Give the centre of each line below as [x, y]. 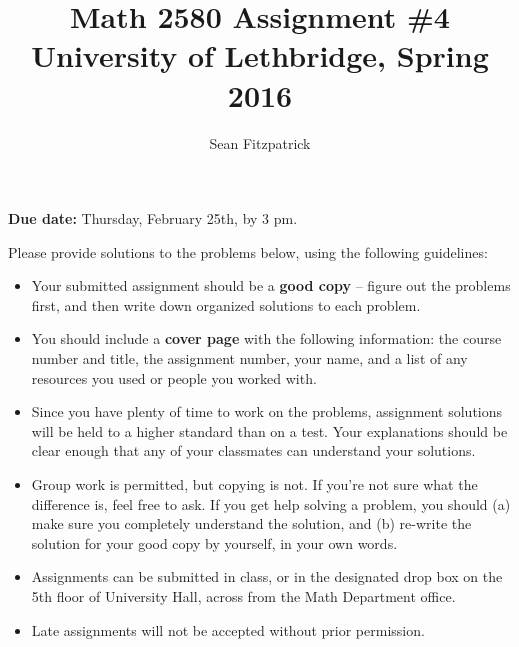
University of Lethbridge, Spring [260, 55]
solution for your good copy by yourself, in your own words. [214, 542]
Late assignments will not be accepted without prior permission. [228, 629]
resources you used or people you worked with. [174, 377]
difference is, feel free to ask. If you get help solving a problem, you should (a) [271, 503]
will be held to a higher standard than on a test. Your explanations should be [269, 430]
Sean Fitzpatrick [260, 142]
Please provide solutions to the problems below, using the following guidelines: [248, 251]
